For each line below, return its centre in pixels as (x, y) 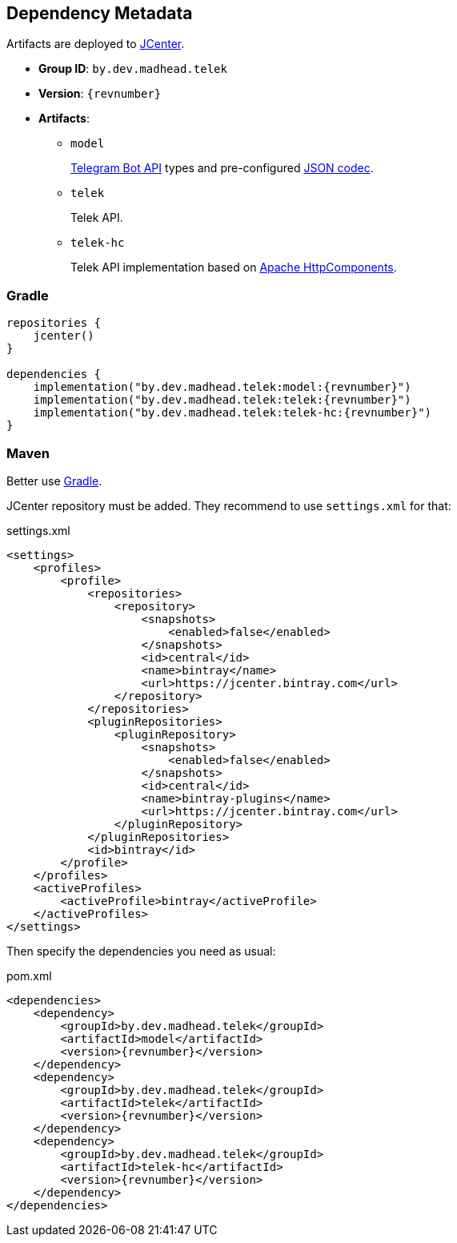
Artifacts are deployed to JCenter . (96, 44)
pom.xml (29, 975)
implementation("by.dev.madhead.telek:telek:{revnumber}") (222, 400)
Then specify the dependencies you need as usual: (141, 951)
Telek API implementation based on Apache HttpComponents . (234, 268)
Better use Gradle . (54, 481)
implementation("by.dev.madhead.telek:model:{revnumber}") (222, 387)
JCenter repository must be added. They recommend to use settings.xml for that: (229, 505)
